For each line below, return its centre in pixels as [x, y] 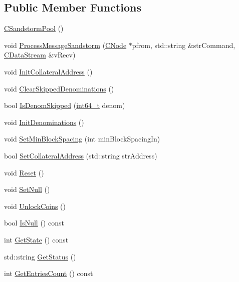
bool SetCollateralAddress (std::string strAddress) [81, 155]
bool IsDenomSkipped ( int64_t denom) [65, 105]
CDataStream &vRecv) [40, 55]
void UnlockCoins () [35, 206]
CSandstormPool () [34, 28]
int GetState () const [36, 239]
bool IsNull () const [34, 223]
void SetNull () [27, 189]
